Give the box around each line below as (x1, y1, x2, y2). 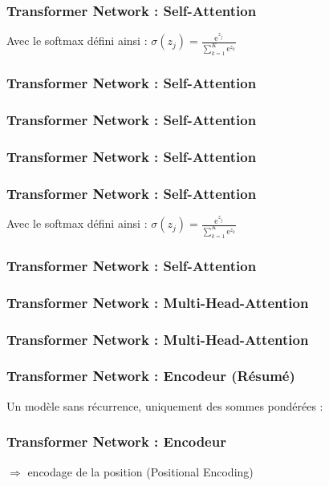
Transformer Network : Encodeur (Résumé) (6, 366, 295, 386)
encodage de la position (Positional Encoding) (27, 463, 254, 480)
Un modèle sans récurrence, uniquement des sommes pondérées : (6, 397, 323, 414)
